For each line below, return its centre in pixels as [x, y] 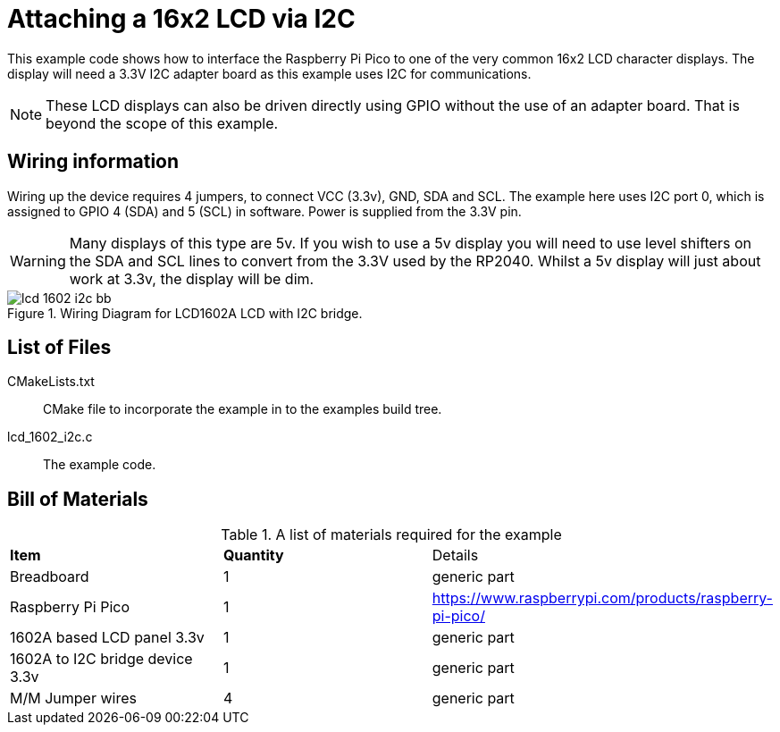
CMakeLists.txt [51, 382]
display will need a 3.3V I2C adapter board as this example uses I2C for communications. [269, 73]
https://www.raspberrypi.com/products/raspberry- [602, 598]
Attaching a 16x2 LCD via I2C [181, 19]
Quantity [253, 555]
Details [455, 555]
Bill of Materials [78, 499]
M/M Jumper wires [73, 698]
